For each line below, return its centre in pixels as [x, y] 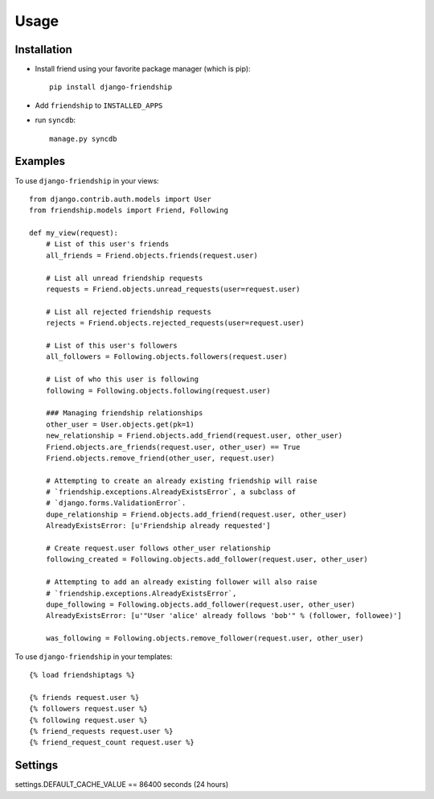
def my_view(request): [74, 233]
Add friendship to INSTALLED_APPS [99, 105]
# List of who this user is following [122, 379]
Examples [40, 161]
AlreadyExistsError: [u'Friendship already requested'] [158, 526]
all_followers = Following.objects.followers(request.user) [167, 357]
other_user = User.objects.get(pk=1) [120, 424]
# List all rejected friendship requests [129, 311]
